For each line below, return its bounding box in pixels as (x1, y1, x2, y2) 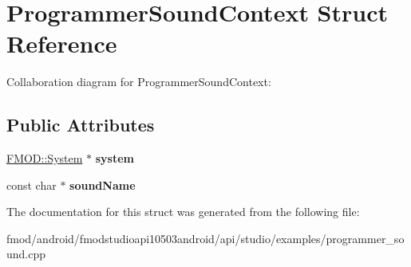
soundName (69, 176, 136, 193)
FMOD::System (6, 150, 83, 167)
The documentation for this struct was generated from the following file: (6, 203, 360, 220)
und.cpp (6, 245, 46, 262)
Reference (6, 27, 117, 60)
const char (6, 176, 57, 193)
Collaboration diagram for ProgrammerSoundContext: (6, 73, 271, 90)
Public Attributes (6, 112, 155, 137)
